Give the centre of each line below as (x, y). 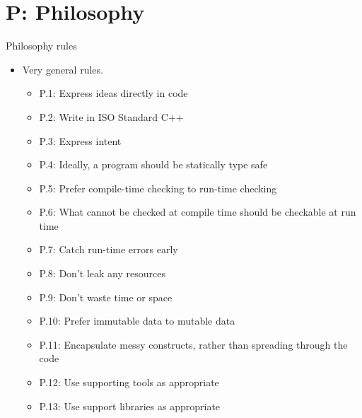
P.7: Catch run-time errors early (109, 249)
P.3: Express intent (80, 140)
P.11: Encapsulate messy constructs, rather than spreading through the (193, 344)
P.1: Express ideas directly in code (113, 93)
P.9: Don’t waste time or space (106, 297)
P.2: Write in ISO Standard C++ (111, 116)
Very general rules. (63, 69)
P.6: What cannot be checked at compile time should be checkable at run (198, 212)
